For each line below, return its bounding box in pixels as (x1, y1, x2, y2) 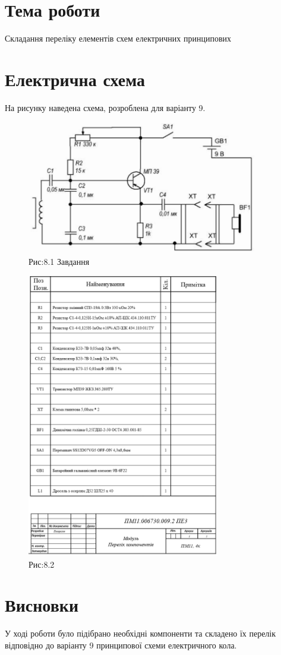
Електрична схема (5, 67, 146, 91)
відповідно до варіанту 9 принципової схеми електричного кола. (5, 638, 237, 651)
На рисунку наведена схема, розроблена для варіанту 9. (5, 101, 206, 113)
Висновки (5, 593, 79, 617)
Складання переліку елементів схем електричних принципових (5, 32, 232, 45)
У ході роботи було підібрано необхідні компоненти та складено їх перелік (5, 627, 276, 640)
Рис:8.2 (29, 558, 55, 570)
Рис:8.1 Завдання (29, 255, 90, 268)
